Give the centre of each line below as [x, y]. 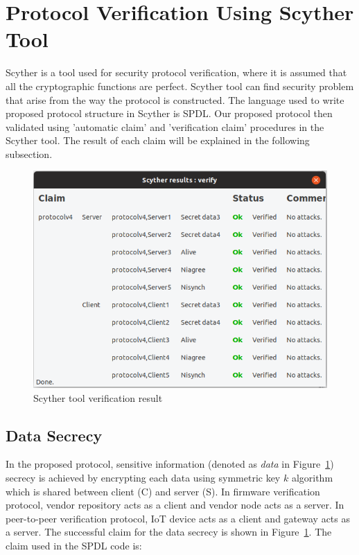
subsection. [29, 153]
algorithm [312, 477]
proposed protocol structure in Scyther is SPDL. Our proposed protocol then [169, 113]
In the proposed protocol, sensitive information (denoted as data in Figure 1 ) [170, 464]
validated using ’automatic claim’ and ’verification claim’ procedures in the [165, 126]
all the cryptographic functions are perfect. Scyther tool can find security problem [180, 86]
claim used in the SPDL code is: [74, 545]
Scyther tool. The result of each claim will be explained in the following [158, 140]
